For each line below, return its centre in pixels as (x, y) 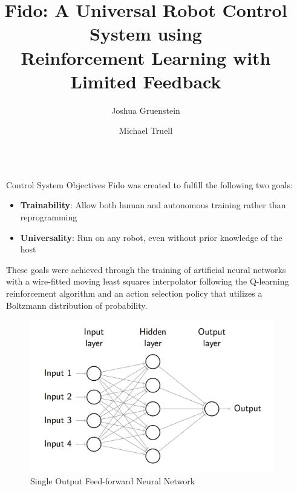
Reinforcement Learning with (146, 57)
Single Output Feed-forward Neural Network (113, 480)
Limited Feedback (146, 81)
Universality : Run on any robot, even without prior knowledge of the (151, 237)
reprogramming (49, 217)
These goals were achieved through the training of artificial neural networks (146, 269)
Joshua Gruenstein (146, 110)
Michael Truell (146, 130)
